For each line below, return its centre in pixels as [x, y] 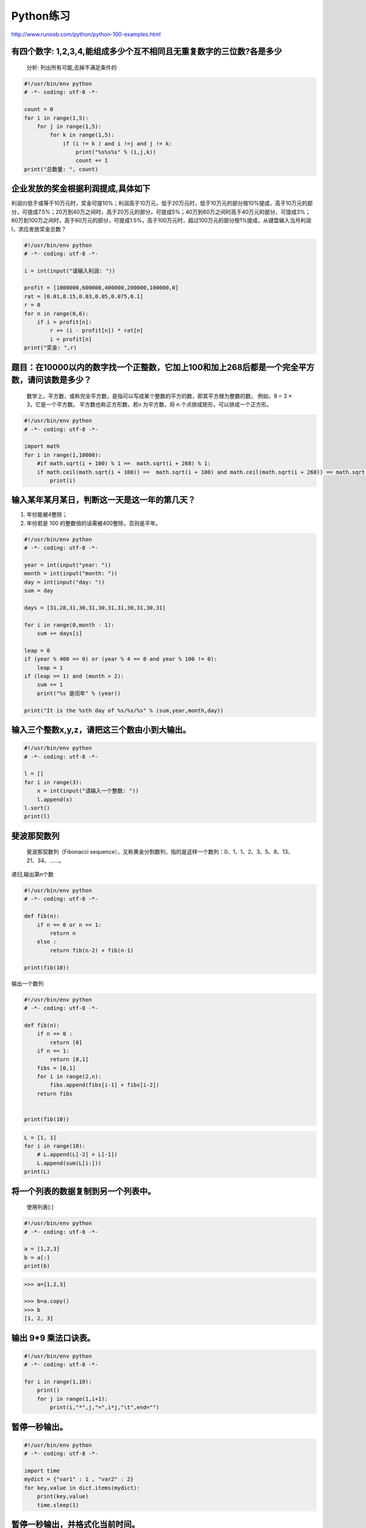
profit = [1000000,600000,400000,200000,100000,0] [102, 288]
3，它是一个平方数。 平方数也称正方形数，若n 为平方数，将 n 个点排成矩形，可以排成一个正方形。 [149, 405]
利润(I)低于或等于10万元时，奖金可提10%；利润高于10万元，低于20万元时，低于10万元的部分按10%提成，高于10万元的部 [162, 203]
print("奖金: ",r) [51, 348]
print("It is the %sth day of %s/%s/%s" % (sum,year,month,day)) [124, 710]
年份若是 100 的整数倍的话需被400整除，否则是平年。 [94, 523]
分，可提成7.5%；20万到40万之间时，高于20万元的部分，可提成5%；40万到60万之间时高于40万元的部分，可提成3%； [161, 211]
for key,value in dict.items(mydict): [82, 1488]
